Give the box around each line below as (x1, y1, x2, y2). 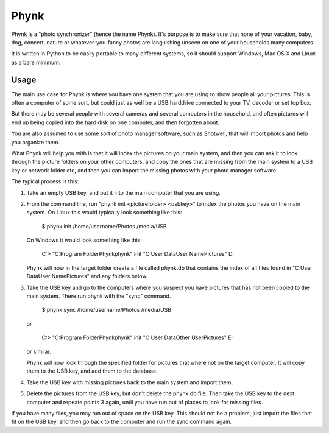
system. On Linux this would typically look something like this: (26, 209, 182, 216)
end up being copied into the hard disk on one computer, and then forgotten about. (11, 119, 219, 126)
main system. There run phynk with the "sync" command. (26, 292, 171, 300)
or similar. (26, 348, 51, 355)
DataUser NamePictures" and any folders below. (26, 273, 148, 280)
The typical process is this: (11, 178, 79, 185)
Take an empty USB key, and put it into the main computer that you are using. (26, 189, 221, 196)
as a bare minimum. (11, 58, 61, 66)
